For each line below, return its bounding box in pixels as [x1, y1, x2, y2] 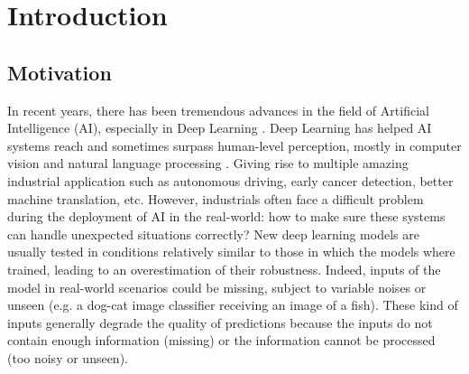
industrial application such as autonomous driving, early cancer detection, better [7, 171, 454, 190]
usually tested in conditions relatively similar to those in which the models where [7, 242, 455, 261]
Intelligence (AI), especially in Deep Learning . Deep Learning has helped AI [7, 118, 432, 137]
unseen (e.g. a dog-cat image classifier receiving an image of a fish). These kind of [7, 295, 458, 314]
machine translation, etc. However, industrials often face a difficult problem [7, 189, 424, 208]
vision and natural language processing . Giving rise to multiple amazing [7, 154, 409, 173]
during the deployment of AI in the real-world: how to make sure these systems [7, 207, 446, 226]
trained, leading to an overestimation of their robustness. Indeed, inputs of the [7, 259, 441, 278]
